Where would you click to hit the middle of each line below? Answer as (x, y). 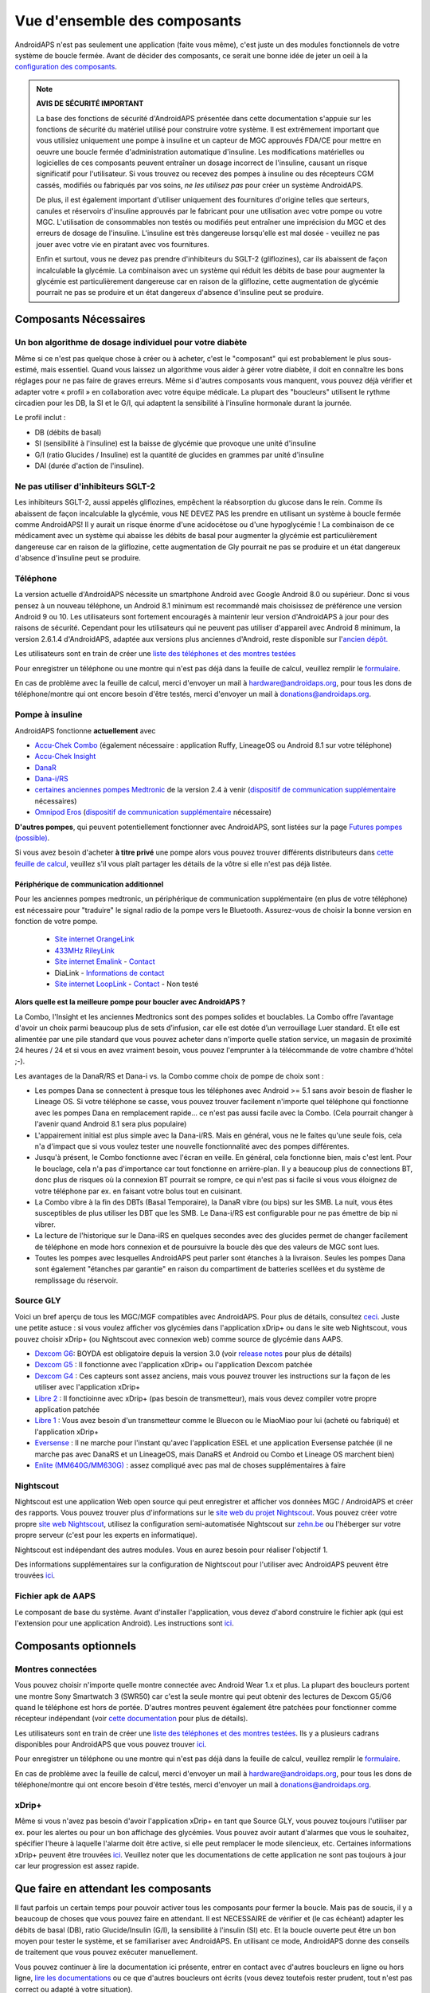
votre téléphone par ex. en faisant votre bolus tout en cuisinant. (139, 1191)
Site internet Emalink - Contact (105, 961)
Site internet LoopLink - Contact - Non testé (127, 984)
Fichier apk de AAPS (55, 1596)
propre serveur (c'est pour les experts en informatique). (106, 1535)
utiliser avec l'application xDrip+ (88, 1387)
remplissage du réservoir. (76, 1280)
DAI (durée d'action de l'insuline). (90, 466)
